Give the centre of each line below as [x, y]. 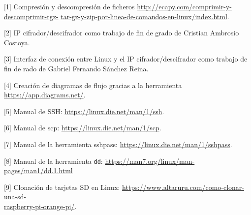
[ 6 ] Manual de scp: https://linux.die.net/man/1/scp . [83, 128]
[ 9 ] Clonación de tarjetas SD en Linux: [62, 187]
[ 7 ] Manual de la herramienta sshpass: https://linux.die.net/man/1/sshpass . [118, 144]
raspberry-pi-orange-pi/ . [40, 206]
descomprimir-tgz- [31, 16]
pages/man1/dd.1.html [38, 170]
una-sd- [15, 197]
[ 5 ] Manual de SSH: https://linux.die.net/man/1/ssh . [84, 111]
